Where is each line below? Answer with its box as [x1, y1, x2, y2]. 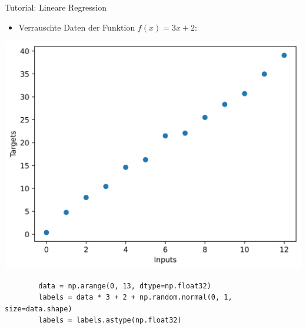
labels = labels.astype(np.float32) [38, 316, 182, 325]
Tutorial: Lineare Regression [5, 1, 107, 13]
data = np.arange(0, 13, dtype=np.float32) [38, 281, 211, 290]
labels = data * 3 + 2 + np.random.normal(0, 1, [38, 293, 232, 302]
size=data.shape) [5, 304, 72, 313]
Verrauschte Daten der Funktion [18, 21, 135, 33]
